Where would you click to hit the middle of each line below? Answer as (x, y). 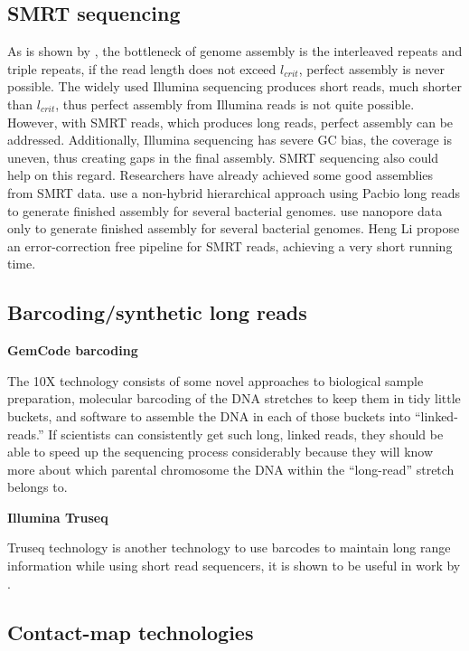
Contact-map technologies (131, 632)
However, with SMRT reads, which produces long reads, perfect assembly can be (230, 122)
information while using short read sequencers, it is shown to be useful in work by (234, 566)
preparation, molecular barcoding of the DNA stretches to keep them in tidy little (234, 398)
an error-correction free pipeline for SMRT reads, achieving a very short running (230, 245)
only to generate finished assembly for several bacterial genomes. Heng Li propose (234, 228)
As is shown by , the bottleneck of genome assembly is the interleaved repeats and (235, 51)
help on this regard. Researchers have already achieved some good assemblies (220, 175)
